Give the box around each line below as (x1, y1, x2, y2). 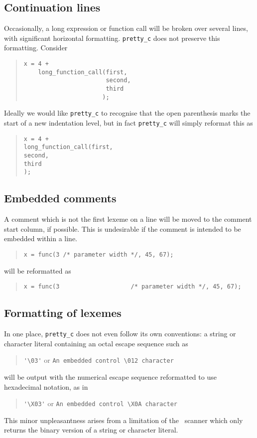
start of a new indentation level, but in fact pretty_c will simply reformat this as (4, 117, 253, 128)
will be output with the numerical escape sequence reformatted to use (4, 371, 217, 382)
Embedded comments (4, 190, 117, 206)
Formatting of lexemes (4, 305, 122, 320)
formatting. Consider (4, 42, 68, 53)
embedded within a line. (4, 233, 78, 244)
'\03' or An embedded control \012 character (23, 355, 174, 365)
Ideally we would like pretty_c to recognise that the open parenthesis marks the (4, 108, 251, 118)
